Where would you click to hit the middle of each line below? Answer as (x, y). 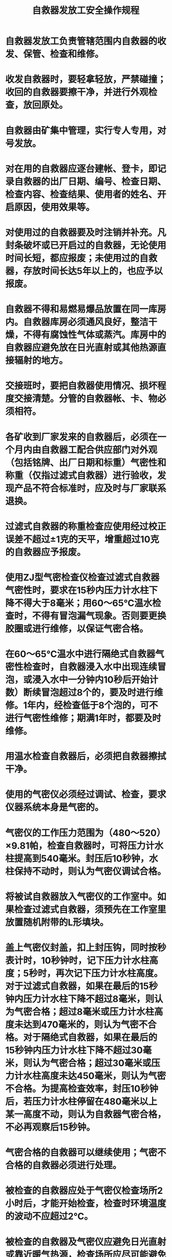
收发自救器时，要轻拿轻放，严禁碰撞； (86, 79)
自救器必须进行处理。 (77, 1165)
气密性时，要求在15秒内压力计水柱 (77, 590)
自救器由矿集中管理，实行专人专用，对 (86, 131)
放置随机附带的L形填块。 (57, 922)
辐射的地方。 (41, 361)
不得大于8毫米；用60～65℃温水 (83, 603)
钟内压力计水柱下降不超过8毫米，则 (80, 999)
